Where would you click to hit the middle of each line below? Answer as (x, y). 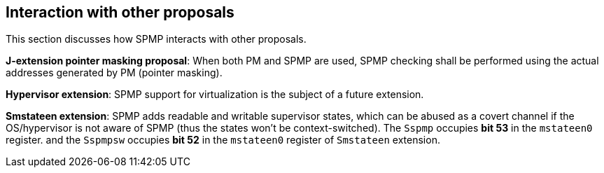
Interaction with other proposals (120, 12)
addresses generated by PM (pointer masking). (114, 73)
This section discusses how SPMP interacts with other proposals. (156, 39)
